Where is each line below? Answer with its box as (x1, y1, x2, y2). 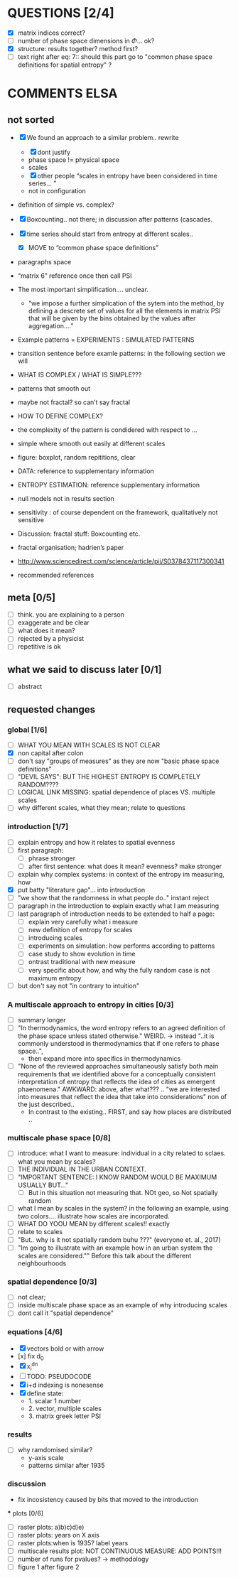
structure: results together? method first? (17, 45, 139, 53)
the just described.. (17, 1100, 75, 1109)
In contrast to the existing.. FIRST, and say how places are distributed (28, 1108, 232, 1116)
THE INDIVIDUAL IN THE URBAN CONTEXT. (17, 1164, 147, 1173)
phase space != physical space (28, 156, 119, 164)
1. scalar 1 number (28, 1397, 82, 1405)
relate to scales (17, 1227, 63, 1236)
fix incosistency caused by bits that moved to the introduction (17, 1495, 199, 1503)
